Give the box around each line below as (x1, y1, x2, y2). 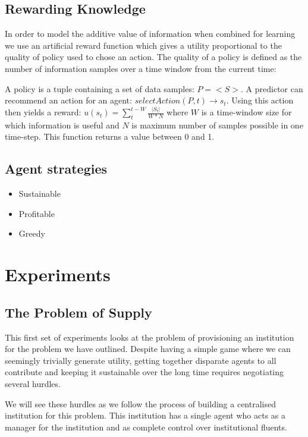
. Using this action (226, 94, 294, 106)
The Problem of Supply (5, 303, 152, 321)
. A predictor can (241, 82, 303, 95)
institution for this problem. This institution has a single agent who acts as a (5, 409, 286, 422)
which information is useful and (5, 118, 120, 131)
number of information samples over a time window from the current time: (5, 62, 276, 74)
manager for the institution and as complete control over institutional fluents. (5, 420, 287, 433)
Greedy (18, 227, 45, 240)
